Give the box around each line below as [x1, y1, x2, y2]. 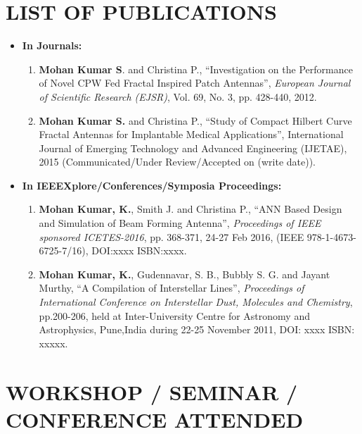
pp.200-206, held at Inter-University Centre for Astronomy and [39, 308, 310, 323]
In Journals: [22, 38, 82, 53]
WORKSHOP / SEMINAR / [6, 377, 298, 406]
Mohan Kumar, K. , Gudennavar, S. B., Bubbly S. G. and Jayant [39, 266, 330, 281]
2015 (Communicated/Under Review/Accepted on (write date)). [39, 154, 316, 169]
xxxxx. [39, 335, 68, 350]
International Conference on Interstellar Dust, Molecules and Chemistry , [39, 294, 353, 309]
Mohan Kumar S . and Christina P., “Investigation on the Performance [39, 61, 353, 76]
